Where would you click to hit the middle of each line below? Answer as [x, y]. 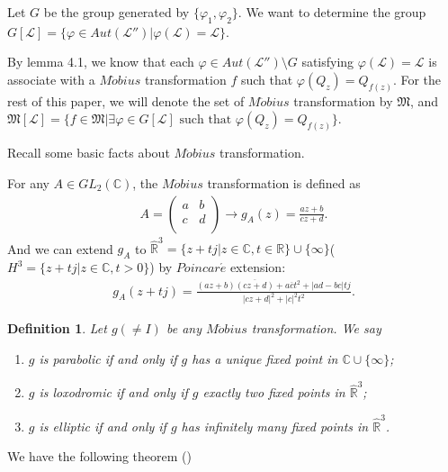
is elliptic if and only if [103, 426]
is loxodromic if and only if [113, 392]
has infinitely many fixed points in [275, 426]
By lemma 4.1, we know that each [101, 62]
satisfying [328, 62]
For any [28, 182]
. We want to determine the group [332, 12]
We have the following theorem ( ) [99, 456]
